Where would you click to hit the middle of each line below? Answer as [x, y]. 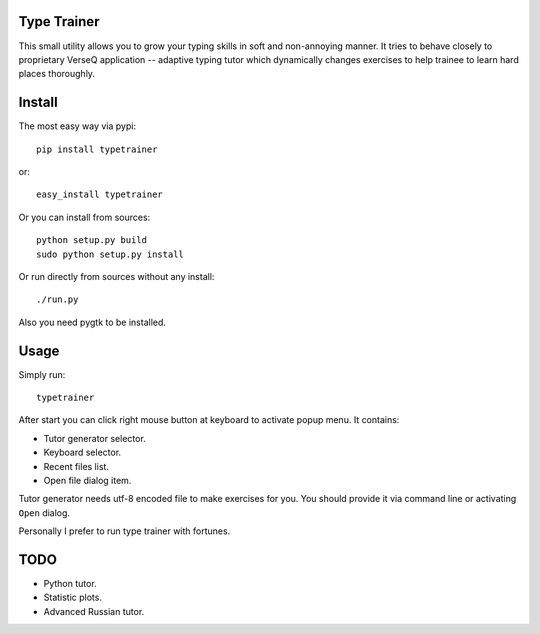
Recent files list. [76, 466]
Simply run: [42, 374]
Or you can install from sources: [84, 217]
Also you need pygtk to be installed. [92, 322]
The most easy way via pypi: [77, 126]
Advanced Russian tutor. [94, 611]
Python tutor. [70, 584]
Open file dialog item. [87, 480]
